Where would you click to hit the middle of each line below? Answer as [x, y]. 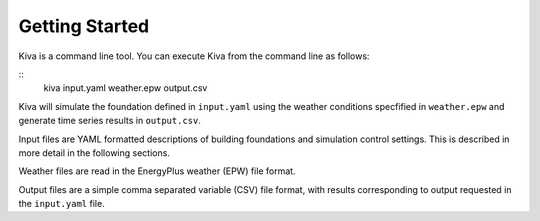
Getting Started [84, 26]
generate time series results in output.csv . [110, 121]
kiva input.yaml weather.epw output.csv [125, 88]
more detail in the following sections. [94, 152]
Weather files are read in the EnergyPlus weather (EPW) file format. [157, 171]
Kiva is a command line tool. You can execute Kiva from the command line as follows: [194, 56]
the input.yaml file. [61, 204]
